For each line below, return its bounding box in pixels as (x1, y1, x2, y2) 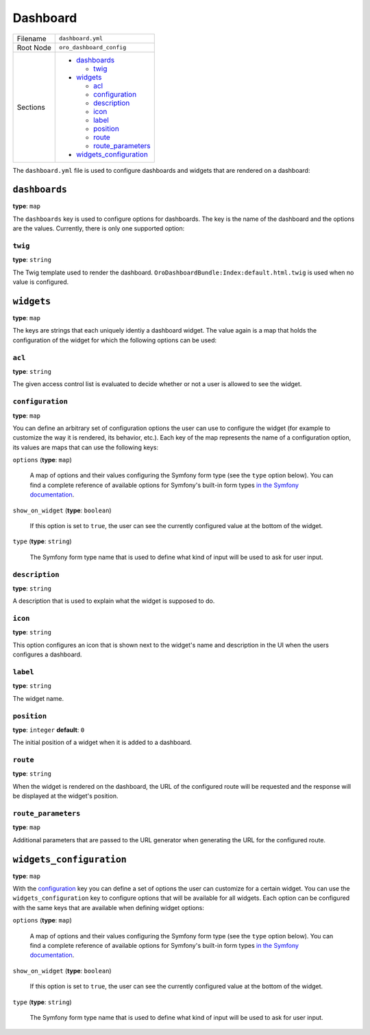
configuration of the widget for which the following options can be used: (12, 336, 217, 344)
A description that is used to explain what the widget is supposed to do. (12, 597, 215, 605)
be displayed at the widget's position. (12, 792, 119, 800)
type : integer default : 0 (12, 726, 85, 734)
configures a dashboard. (12, 650, 82, 658)
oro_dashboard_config (58, 44, 127, 51)
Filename (16, 34, 47, 43)
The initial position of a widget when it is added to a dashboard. (12, 738, 192, 747)
